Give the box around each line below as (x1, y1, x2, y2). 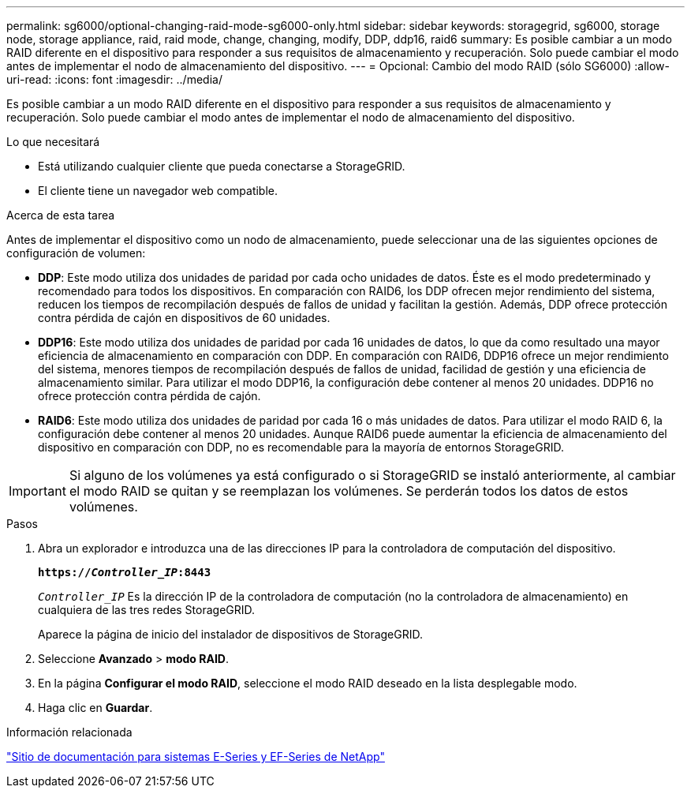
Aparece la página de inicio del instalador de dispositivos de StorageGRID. (38, 627, 423, 641)
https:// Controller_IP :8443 (38, 566, 211, 579)
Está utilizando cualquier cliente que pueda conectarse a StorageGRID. (38, 159, 405, 173)
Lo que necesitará (6, 135, 100, 148)
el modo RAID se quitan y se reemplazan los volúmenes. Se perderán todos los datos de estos (69, 483, 629, 499)
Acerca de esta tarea (6, 208, 115, 222)
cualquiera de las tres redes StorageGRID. (38, 603, 256, 616)
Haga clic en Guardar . (38, 701, 153, 714)
